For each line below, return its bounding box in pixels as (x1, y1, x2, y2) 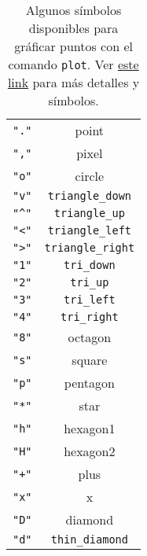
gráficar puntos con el (14, 37, 133, 55)
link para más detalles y (7, 73, 140, 91)
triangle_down (47, 190, 132, 202)
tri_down (64, 259, 116, 271)
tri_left (64, 293, 116, 306)
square (72, 351, 108, 369)
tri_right (61, 311, 119, 323)
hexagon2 (64, 442, 116, 460)
